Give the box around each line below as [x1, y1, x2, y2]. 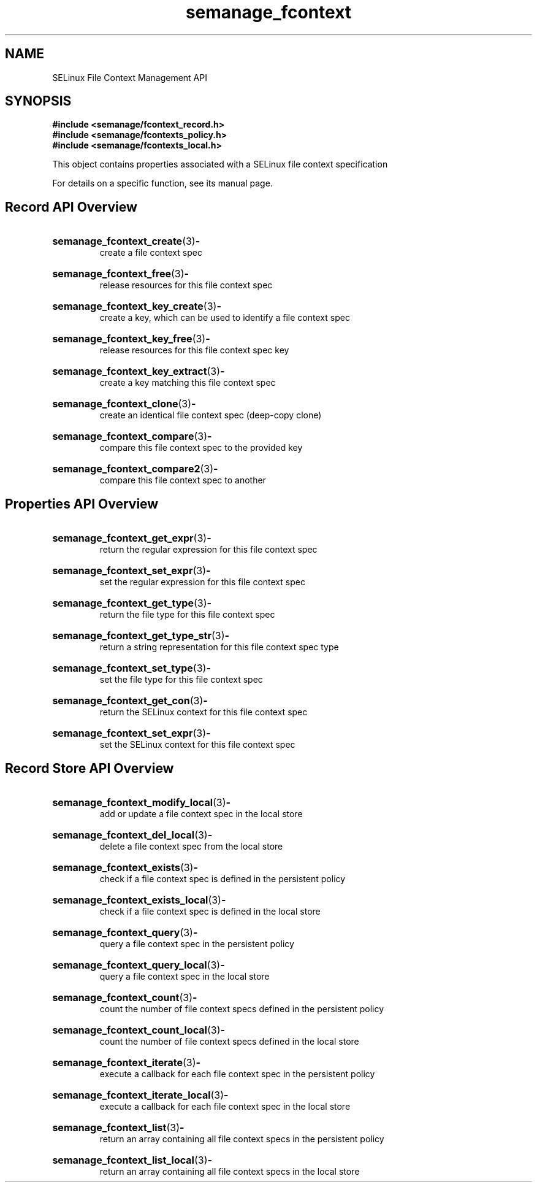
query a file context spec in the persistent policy [99, 938, 294, 949]
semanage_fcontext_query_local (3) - [52, 958, 225, 971]
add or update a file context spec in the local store [99, 808, 303, 819]
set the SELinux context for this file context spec [99, 739, 295, 750]
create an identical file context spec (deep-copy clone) [99, 410, 322, 421]
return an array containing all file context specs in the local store [99, 1166, 360, 1177]
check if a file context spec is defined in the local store [99, 905, 321, 916]
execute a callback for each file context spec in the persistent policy [99, 1068, 375, 1079]
